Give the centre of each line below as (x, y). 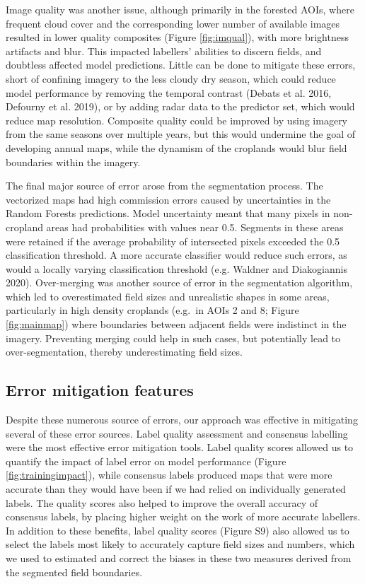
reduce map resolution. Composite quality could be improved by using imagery (177, 120)
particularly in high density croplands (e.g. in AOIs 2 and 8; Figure (152, 310)
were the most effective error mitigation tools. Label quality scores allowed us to (180, 447)
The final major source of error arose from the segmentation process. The (164, 186)
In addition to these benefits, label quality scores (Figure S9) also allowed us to (178, 530)
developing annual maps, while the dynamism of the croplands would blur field (176, 147)
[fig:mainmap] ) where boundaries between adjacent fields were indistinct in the (176, 324)
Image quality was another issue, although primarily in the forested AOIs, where (180, 9)
